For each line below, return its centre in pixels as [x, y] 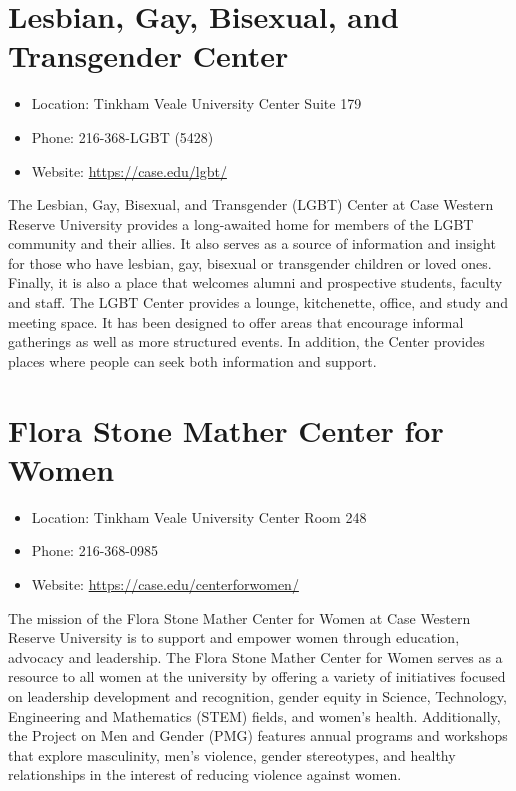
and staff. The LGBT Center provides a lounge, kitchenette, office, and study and [258, 302]
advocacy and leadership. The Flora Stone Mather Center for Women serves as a [255, 656]
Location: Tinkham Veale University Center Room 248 [199, 516]
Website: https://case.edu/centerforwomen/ [165, 583]
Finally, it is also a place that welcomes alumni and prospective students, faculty [255, 282]
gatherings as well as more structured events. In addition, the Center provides [246, 341]
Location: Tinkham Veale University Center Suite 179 [196, 103]
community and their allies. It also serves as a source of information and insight [252, 243]
